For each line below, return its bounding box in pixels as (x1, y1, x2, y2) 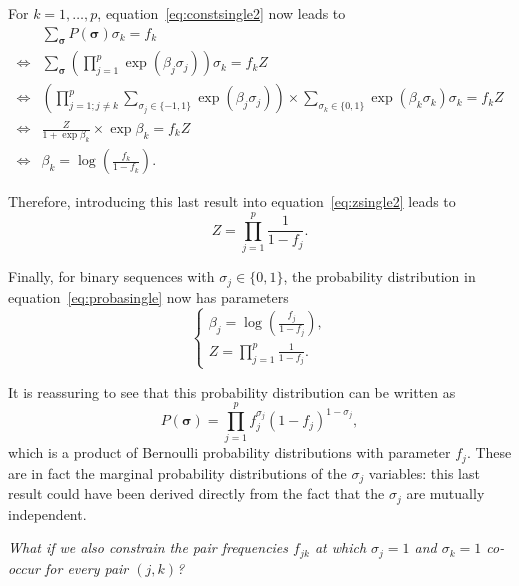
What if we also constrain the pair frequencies (8, 537, 289, 558)
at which (314, 537, 367, 558)
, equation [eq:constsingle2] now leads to (97, 3, 346, 23)
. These (466, 442, 512, 463)
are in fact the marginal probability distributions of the (8, 462, 347, 483)
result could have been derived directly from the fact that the (8, 483, 385, 504)
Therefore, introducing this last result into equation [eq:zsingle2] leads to (8, 191, 456, 212)
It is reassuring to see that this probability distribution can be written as (8, 381, 456, 402)
